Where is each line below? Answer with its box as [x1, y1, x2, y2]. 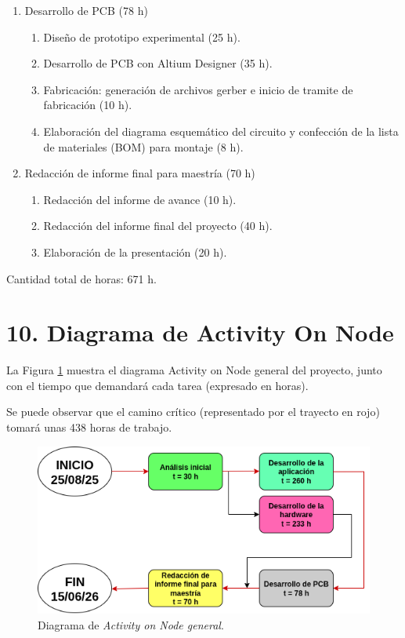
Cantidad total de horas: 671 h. [6, 270, 157, 286]
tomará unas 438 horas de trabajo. [6, 419, 172, 436]
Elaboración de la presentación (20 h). [43, 243, 227, 260]
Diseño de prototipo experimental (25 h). [43, 28, 240, 45]
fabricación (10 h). [43, 97, 132, 113]
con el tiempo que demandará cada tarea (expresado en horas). [6, 377, 309, 393]
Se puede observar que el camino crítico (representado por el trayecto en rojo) [6, 403, 380, 420]
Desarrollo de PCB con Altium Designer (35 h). [43, 55, 273, 71]
